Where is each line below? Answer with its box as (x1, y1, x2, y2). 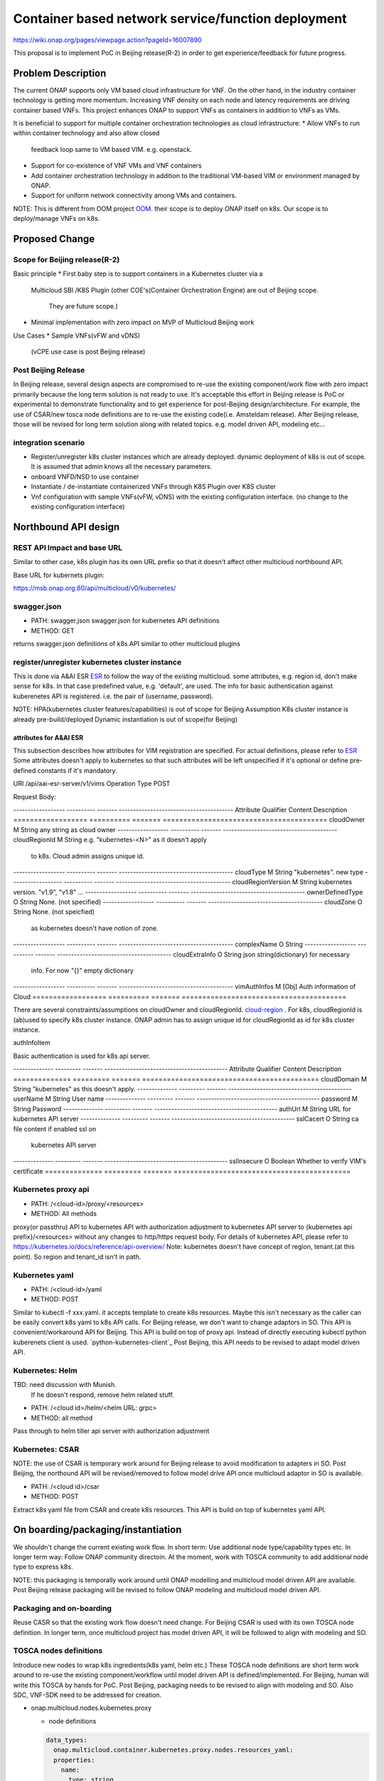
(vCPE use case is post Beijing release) (31, 348, 146, 356)
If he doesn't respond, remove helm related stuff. (31, 1390, 174, 1399)
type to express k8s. (13, 1562, 73, 1571)
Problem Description (13, 67, 107, 79)
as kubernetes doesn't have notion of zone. (31, 923, 159, 933)
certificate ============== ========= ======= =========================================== (13, 1167, 351, 1175)
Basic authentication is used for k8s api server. (13, 1052, 151, 1060)
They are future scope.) (48, 302, 119, 311)
